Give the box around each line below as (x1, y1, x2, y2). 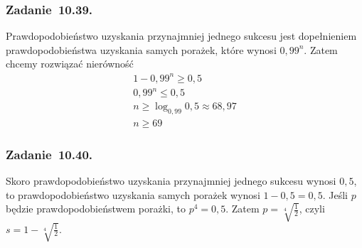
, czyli (299, 201, 325, 216)
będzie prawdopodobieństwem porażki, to (6, 201, 186, 216)
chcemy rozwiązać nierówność (6, 56, 134, 71)
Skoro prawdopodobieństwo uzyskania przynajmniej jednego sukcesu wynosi (6, 173, 336, 188)
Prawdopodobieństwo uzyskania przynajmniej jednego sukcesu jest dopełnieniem (6, 28, 357, 43)
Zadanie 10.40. (6, 145, 93, 163)
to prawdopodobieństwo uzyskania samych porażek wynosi (6, 187, 260, 202)
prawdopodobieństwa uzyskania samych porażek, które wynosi (6, 42, 277, 57)
